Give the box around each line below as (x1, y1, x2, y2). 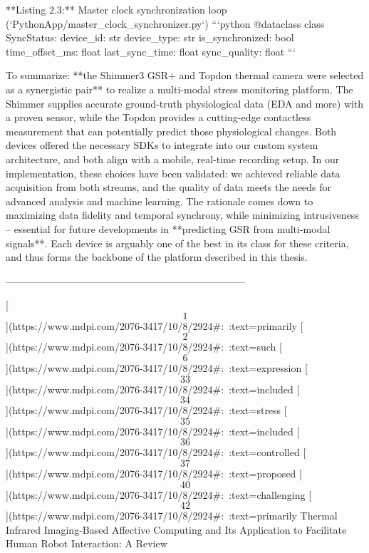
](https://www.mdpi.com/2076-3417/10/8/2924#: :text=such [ (6, 339, 282, 354)
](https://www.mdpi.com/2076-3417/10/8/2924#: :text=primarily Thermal (6, 508, 338, 523)
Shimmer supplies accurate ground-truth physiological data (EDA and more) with (6, 95, 364, 110)
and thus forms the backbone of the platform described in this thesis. (6, 249, 308, 264)
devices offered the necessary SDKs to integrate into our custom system (6, 138, 318, 153)
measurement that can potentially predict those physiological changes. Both (6, 123, 337, 138)
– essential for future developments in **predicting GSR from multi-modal (6, 221, 331, 236)
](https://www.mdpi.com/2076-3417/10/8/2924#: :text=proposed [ (6, 466, 302, 481)
